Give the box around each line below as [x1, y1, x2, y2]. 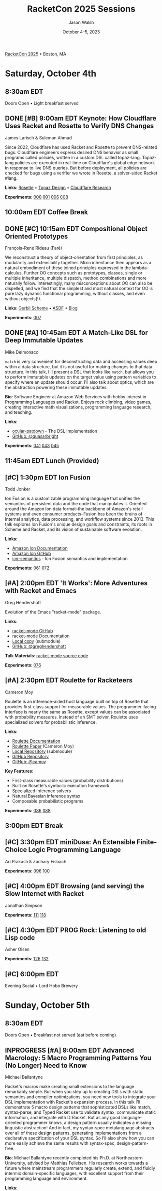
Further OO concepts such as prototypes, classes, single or [24, 270, 143, 275]
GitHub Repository [12, 753, 49, 759]
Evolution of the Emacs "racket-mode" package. [5, 609, 102, 615]
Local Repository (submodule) [12, 748, 73, 754]
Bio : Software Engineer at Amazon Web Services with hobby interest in [5, 393, 147, 399]
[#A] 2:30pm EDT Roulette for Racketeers [5, 676, 133, 684]
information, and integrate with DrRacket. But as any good [5, 1115, 121, 1121]
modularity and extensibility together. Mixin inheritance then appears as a [5, 259, 151, 265]
